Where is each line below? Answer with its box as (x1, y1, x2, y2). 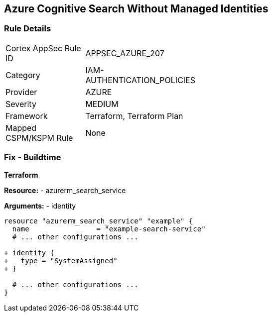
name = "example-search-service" (12, 224, 206, 233)
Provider (5, 87, 37, 97)
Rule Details (4, 23, 51, 34)
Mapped (5, 122, 37, 133)
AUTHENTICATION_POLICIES (85, 75, 195, 85)
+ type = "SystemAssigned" (4, 256, 118, 265)
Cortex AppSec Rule (5, 43, 81, 53)
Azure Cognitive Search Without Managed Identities (4, 2, 269, 15)
